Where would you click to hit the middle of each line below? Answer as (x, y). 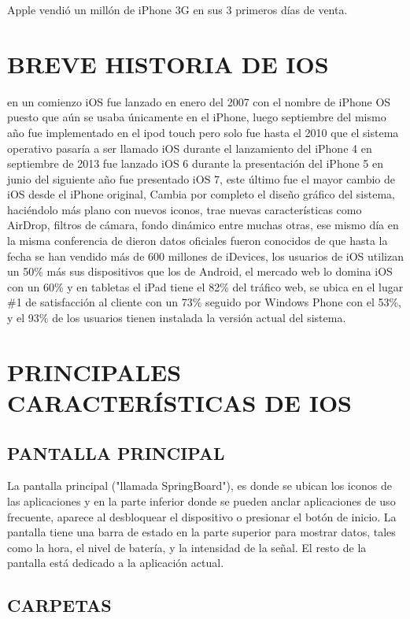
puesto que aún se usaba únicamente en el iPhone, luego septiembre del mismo (197, 117)
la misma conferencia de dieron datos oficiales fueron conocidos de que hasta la (198, 241)
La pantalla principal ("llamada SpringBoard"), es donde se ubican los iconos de (199, 486)
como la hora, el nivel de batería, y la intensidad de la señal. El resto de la (187, 547)
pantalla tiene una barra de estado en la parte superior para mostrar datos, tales (201, 532)
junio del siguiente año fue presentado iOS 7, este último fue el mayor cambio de (201, 178)
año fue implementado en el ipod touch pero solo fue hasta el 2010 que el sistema (203, 132)
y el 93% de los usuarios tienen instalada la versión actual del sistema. (177, 318)
